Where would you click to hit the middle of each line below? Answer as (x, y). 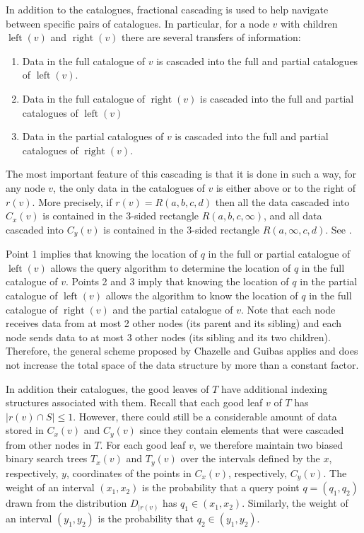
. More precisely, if (72, 201)
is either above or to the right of (286, 187)
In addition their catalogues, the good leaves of (107, 388)
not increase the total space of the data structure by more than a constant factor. (182, 364)
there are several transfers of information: (211, 37)
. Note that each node (288, 309)
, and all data (293, 216)
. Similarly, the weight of (295, 503)
